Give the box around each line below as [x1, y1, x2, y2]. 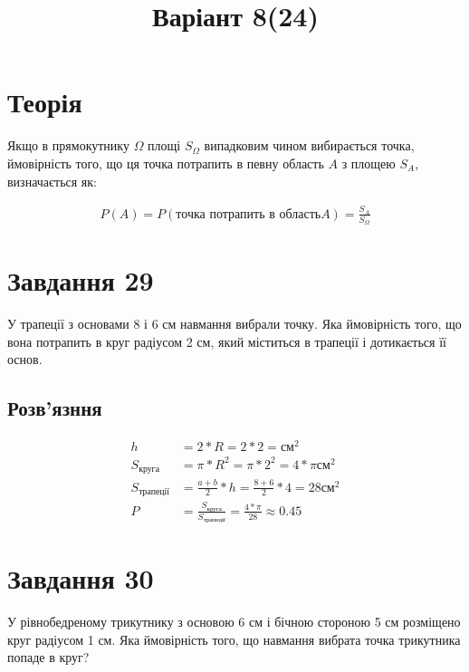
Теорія [7, 83, 82, 120]
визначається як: [7, 171, 97, 190]
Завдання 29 [7, 262, 154, 299]
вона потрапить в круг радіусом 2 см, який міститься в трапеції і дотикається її [7, 331, 446, 350]
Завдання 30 [7, 560, 154, 597]
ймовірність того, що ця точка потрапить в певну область [7, 153, 324, 172]
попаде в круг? [7, 648, 90, 667]
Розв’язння [7, 394, 102, 422]
